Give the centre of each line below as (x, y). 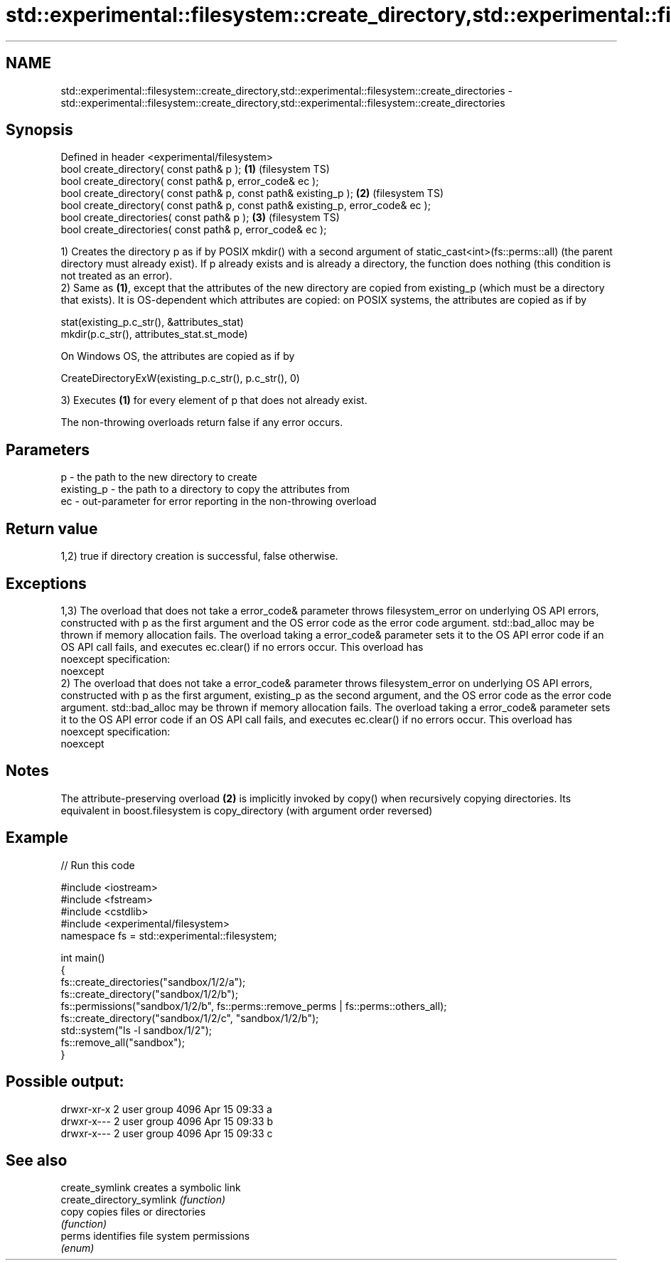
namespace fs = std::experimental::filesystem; (169, 935)
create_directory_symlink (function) (143, 1200)
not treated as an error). (117, 276)
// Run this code (98, 865)
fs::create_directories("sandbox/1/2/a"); (153, 982)
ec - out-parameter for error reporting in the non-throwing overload (219, 501)
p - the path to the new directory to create (159, 477)
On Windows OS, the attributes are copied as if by (178, 356)
